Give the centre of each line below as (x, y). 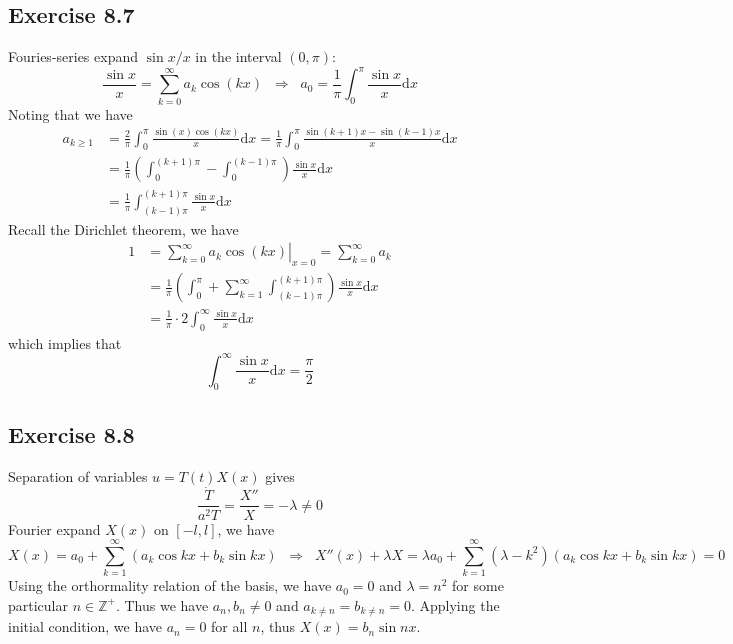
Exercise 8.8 (71, 433)
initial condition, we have (85, 626)
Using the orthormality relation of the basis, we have (170, 585)
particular (38, 604)
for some (478, 585)
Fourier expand (54, 528)
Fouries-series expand (73, 56)
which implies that (65, 342)
